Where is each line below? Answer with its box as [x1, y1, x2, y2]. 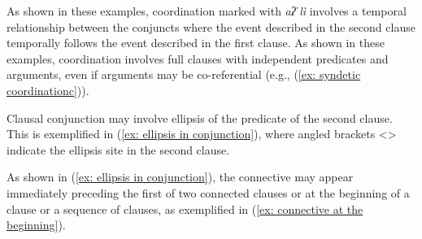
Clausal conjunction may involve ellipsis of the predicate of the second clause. [7, 109, 393, 126]
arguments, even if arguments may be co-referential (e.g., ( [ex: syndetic [7, 66, 361, 83]
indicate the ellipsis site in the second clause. [7, 141, 230, 158]
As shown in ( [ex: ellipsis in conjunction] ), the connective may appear [7, 168, 354, 185]
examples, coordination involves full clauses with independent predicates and [7, 50, 389, 67]
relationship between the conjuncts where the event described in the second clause [7, 18, 415, 35]
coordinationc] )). [7, 81, 89, 98]
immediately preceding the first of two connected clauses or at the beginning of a [7, 184, 410, 201]
